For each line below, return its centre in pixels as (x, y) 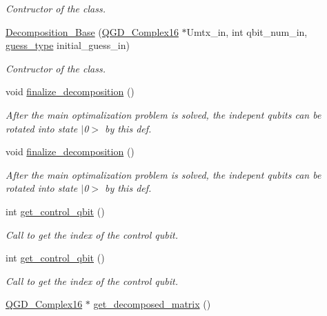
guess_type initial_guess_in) (68, 45)
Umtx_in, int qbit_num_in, (247, 31)
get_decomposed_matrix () (152, 304)
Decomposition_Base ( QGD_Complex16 (92, 31)
